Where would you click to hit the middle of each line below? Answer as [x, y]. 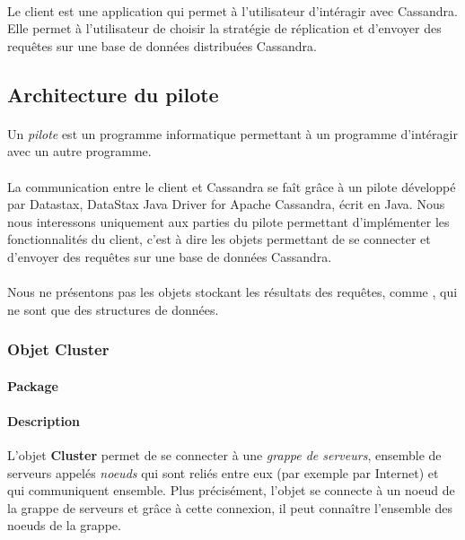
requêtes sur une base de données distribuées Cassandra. [162, 45]
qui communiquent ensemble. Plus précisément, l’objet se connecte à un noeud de [231, 490]
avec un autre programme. [79, 151]
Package [33, 385]
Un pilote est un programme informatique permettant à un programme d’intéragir [232, 133]
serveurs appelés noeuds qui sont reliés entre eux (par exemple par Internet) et [223, 472]
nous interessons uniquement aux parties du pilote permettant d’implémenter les [228, 221]
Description [44, 420]
